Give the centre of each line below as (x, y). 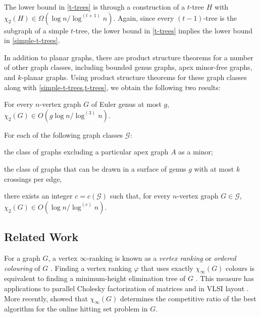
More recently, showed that (46, 298)
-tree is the (220, 17)
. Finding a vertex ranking (91, 268)
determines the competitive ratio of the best (188, 298)
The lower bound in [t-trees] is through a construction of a (95, 7)
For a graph (22, 257)
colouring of (22, 268)
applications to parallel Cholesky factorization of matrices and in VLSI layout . (126, 288)
